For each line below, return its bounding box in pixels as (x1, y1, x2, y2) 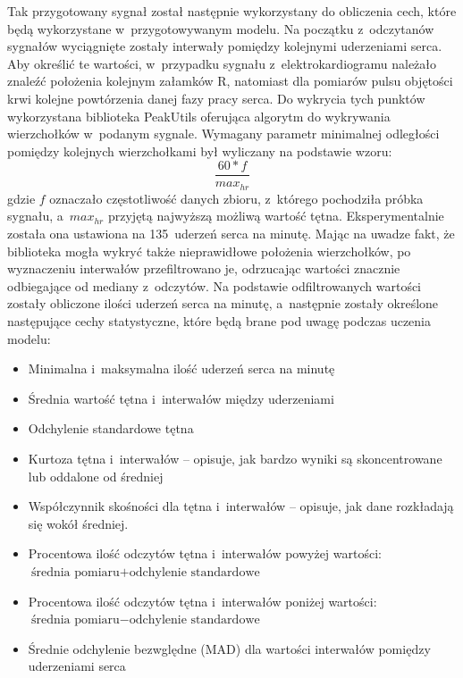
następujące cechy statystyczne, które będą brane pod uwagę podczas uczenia (7, 312, 432, 331)
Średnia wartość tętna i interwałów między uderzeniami (28, 389, 334, 407)
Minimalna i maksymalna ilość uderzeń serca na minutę (28, 359, 335, 378)
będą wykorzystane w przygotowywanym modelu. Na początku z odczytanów (7, 19, 434, 38)
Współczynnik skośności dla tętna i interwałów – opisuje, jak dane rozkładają (28, 497, 454, 515)
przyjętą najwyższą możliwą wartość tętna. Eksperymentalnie (107, 206, 444, 225)
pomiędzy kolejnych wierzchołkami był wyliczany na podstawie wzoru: (7, 141, 392, 160)
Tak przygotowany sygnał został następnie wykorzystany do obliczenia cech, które (7, 2, 457, 20)
